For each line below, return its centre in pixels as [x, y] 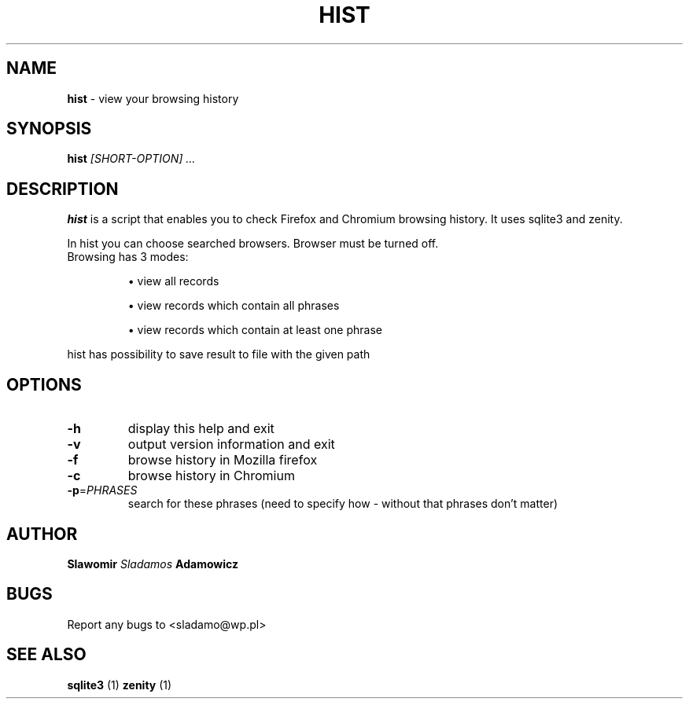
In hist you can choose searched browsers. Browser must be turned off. [253, 244]
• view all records [173, 281]
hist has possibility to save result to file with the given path [219, 354]
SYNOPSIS [49, 129]
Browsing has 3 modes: [128, 257]
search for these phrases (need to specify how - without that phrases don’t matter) [343, 504]
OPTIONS [44, 384]
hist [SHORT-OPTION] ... [131, 159]
